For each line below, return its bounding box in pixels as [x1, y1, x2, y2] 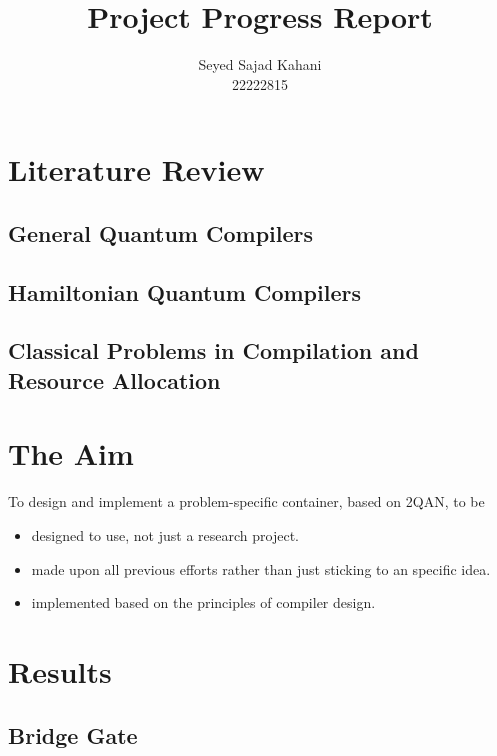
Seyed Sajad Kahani [198, 54, 322, 75]
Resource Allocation [8, 364, 221, 395]
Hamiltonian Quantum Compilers [8, 276, 361, 307]
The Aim [8, 433, 134, 474]
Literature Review [8, 149, 265, 190]
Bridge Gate [8, 719, 138, 750]
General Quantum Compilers [8, 217, 314, 248]
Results [8, 650, 112, 691]
